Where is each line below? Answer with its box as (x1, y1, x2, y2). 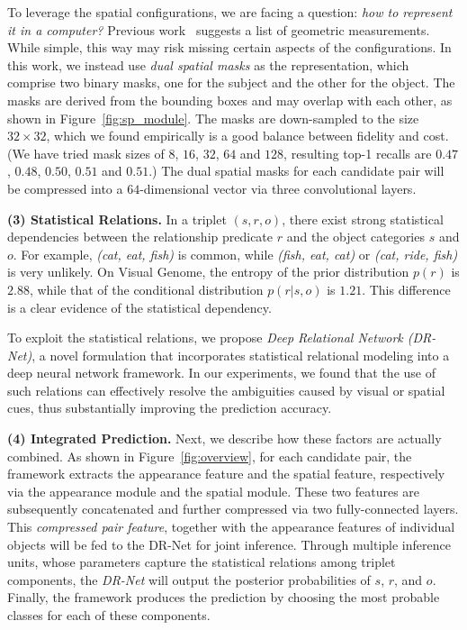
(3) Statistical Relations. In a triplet (7, 209, 227, 228)
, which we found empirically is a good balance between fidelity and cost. (46, 126, 449, 145)
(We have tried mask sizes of (7, 143, 165, 162)
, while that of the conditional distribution (29, 279, 264, 298)
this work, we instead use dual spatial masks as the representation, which (7, 55, 409, 74)
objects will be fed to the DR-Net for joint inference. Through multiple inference (7, 534, 451, 553)
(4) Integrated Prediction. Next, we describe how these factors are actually (7, 429, 442, 448)
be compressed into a (7, 178, 123, 197)
